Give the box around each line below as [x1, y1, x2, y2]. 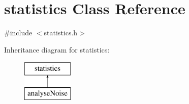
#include [4, 27, 33, 38]
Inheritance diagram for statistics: [4, 44, 110, 55]
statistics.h [44, 27, 78, 38]
